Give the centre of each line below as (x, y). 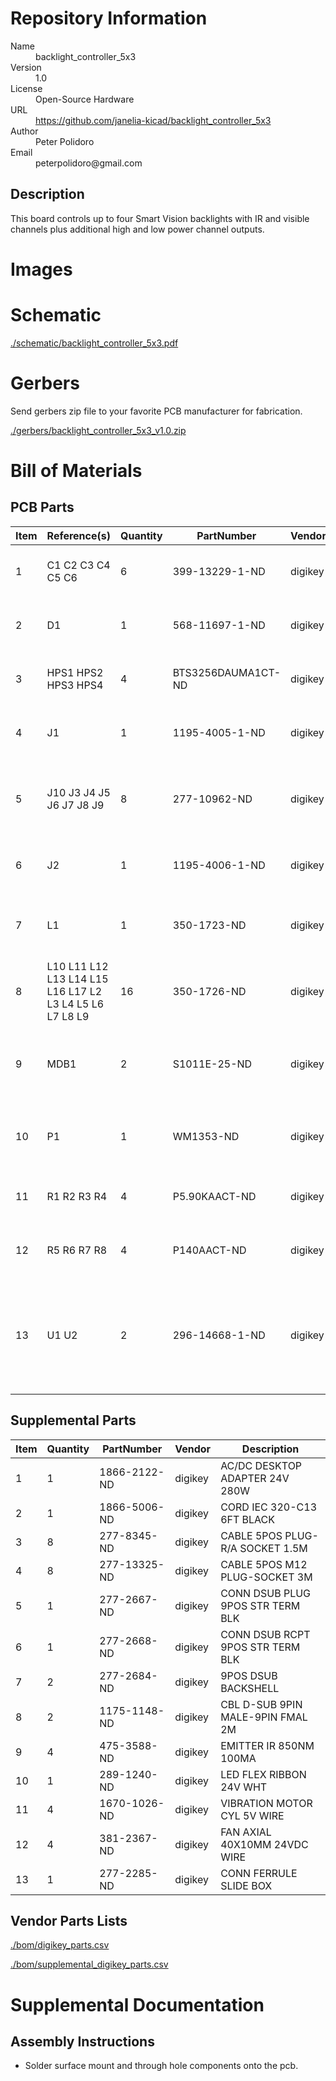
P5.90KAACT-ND (214, 1196)
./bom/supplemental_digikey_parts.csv (89, 1964)
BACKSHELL (250, 1688)
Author (24, 131)
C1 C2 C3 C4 (78, 565)
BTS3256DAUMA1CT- (227, 672)
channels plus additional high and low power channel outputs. (137, 229)
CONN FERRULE (259, 1873)
